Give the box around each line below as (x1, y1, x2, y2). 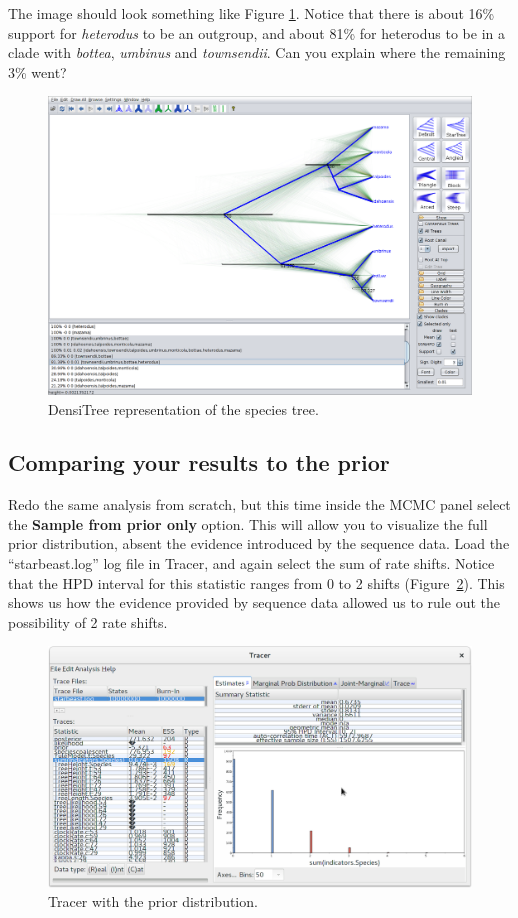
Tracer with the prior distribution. (48, 891, 258, 912)
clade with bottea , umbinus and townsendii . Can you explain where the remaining (8, 42, 506, 63)
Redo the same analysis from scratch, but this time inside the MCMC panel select (8, 494, 511, 515)
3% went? (8, 61, 67, 82)
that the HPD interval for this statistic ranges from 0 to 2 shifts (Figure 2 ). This (8, 572, 505, 593)
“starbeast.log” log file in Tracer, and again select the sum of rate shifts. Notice (8, 553, 495, 574)
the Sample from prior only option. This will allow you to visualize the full (8, 513, 488, 534)
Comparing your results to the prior (8, 447, 390, 478)
